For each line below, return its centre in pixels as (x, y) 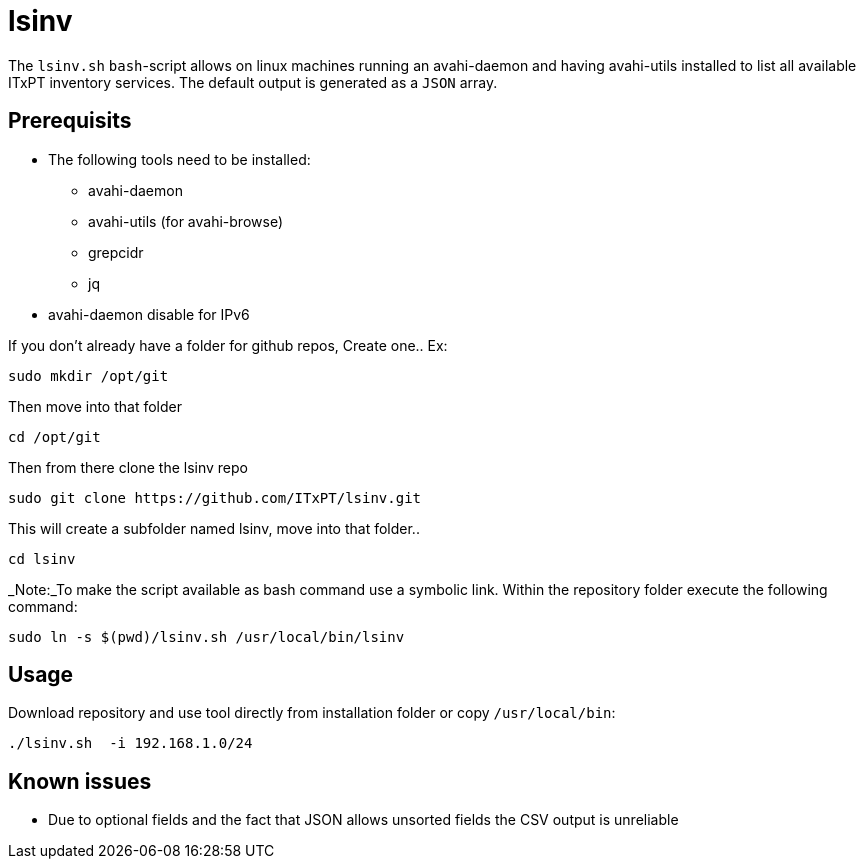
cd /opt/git (54, 436)
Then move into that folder (95, 406)
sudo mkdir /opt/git (88, 375)
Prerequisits (70, 121)
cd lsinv (42, 558)
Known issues (80, 781)
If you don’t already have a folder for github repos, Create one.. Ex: (228, 345)
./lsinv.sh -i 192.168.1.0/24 (130, 743)
